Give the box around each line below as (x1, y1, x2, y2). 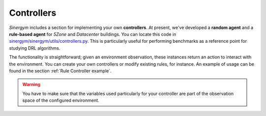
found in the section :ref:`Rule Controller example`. (9, 68, 112, 74)
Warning (22, 82, 40, 87)
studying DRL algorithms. (9, 45, 61, 51)
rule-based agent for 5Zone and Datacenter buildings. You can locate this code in (9, 31, 176, 37)
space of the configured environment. (22, 97, 100, 103)
